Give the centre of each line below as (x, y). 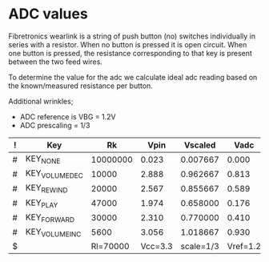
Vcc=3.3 (157, 247)
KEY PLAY (42, 203)
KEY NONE (43, 159)
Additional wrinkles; (41, 101)
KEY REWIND (46, 188)
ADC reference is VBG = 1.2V (68, 116)
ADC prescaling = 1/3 (55, 125)
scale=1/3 (200, 247)
